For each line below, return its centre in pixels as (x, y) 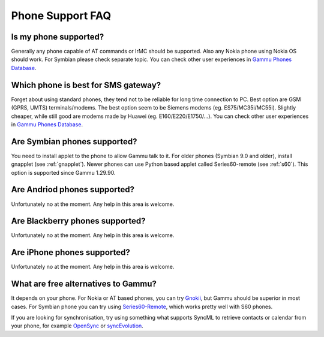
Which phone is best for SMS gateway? (86, 85)
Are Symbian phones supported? (74, 142)
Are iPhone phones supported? (70, 252)
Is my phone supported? (58, 37)
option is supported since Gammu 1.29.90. (63, 172)
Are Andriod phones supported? (73, 189)
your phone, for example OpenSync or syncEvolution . (77, 326)
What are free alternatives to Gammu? (84, 284)
